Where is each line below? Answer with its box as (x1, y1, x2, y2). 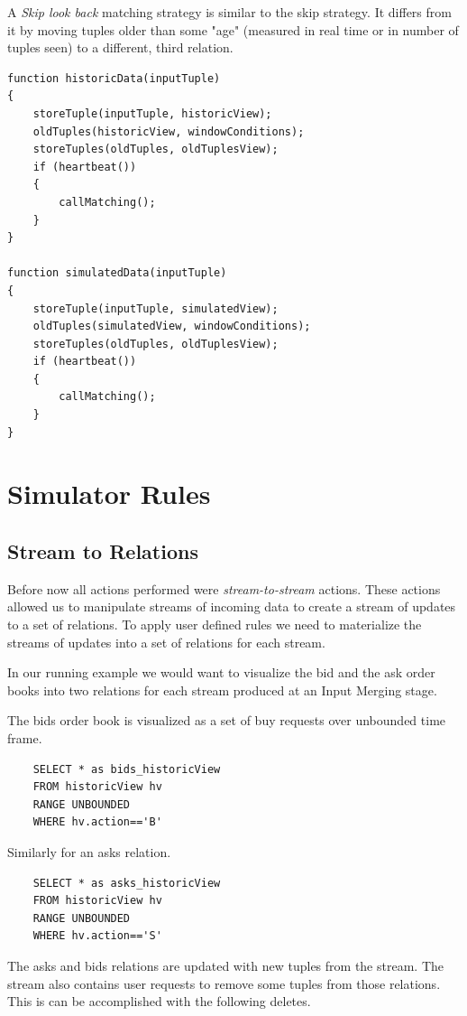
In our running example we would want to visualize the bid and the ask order (7, 663, 435, 682)
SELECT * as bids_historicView (32, 762, 221, 776)
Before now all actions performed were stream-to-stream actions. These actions (7, 579, 441, 598)
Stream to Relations (7, 537, 198, 565)
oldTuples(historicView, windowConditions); (32, 125, 305, 138)
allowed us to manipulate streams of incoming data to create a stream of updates (7, 597, 456, 616)
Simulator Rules (7, 475, 211, 512)
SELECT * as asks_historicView (32, 876, 221, 890)
